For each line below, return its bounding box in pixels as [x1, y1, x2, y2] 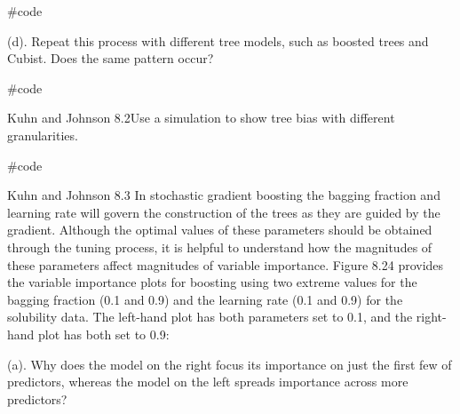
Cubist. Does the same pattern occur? [7, 49, 214, 68]
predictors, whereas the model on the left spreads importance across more [7, 372, 408, 391]
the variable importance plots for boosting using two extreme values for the [7, 273, 417, 291]
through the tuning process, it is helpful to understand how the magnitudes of [7, 237, 432, 256]
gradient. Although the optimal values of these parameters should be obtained [7, 220, 432, 239]
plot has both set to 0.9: [38, 324, 170, 343]
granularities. [7, 125, 78, 144]
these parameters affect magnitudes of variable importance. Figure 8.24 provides [7, 255, 444, 274]
